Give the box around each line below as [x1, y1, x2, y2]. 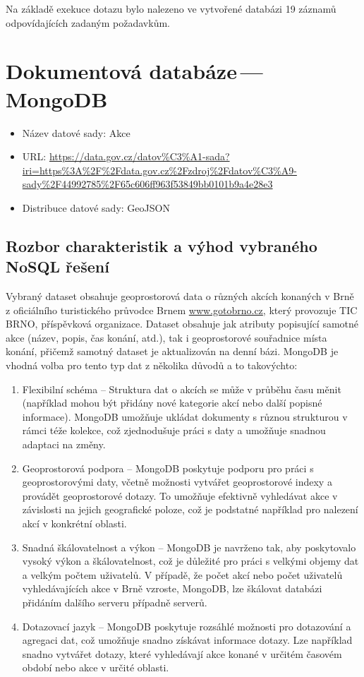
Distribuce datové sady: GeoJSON [22, 200, 170, 215]
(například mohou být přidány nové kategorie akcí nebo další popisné [22, 395, 322, 410]
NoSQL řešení [6, 256, 109, 277]
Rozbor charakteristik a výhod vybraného [6, 234, 317, 256]
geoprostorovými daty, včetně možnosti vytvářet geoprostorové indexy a [22, 474, 332, 489]
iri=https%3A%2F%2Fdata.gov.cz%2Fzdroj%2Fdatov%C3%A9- [22, 162, 297, 177]
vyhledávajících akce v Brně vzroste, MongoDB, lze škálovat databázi [22, 581, 322, 596]
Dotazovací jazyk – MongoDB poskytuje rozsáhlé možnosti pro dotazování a [22, 618, 351, 633]
